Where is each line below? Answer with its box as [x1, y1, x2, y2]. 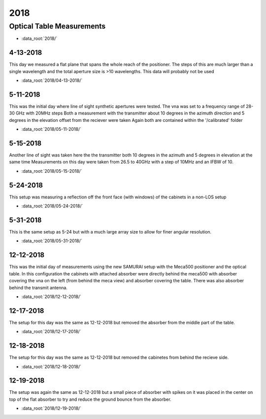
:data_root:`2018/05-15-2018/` [21, 168, 82, 174]
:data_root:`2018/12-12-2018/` [21, 294, 81, 300]
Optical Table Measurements [9, 22, 106, 31]
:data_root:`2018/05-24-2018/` [21, 203, 83, 209]
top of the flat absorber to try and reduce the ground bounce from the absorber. [9, 396, 172, 402]
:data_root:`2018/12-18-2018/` [21, 363, 81, 370]
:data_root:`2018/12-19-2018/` [21, 405, 81, 412]
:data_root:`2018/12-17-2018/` [21, 329, 81, 335]
